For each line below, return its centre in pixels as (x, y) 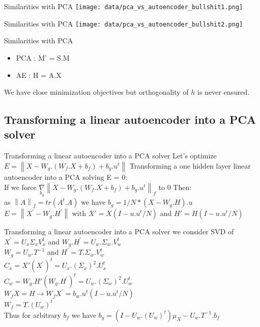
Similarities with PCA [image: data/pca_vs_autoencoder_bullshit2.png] (124, 23)
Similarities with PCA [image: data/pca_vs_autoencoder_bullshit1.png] (124, 6)
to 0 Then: (175, 187)
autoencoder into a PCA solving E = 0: (66, 177)
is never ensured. (224, 92)
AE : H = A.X (39, 75)
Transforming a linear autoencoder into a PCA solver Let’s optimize (110, 156)
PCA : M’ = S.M (43, 57)
